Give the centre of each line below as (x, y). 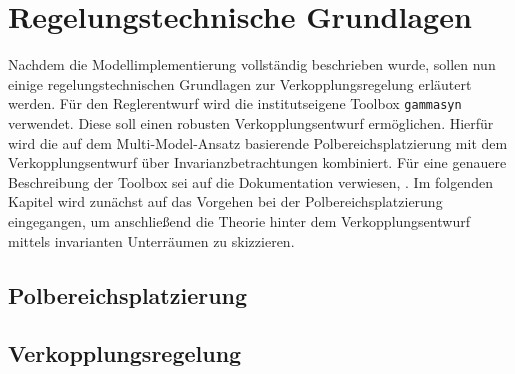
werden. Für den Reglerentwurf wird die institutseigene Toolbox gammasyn (235, 103)
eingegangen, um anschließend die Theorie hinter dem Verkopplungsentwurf (239, 220)
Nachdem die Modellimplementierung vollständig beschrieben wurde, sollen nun (252, 64)
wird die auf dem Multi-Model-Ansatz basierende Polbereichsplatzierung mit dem (258, 142)
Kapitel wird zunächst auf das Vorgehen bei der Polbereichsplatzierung (225, 201)
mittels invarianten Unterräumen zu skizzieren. (151, 240)
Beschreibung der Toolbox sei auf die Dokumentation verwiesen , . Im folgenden (250, 181)
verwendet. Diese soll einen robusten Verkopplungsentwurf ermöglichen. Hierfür (251, 122)
